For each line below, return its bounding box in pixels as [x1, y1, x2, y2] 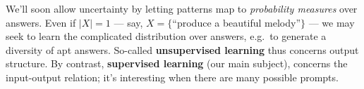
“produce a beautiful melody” [172, 15, 301, 29]
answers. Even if [6, 15, 76, 29]
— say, [114, 15, 143, 29]
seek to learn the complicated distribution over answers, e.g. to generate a [6, 29, 327, 43]
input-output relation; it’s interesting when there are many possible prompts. [6, 69, 339, 84]
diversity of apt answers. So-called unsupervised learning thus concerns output [6, 42, 359, 57]
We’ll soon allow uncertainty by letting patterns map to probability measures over [6, 1, 358, 15]
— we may [308, 15, 355, 29]
